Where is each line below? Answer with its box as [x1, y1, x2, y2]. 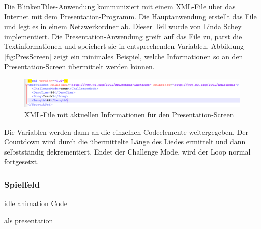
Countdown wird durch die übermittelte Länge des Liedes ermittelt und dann [4, 136, 246, 147]
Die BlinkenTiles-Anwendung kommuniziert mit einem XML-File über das [4, 1, 236, 11]
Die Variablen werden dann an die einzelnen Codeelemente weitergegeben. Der [4, 126, 249, 137]
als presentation [4, 215, 53, 225]
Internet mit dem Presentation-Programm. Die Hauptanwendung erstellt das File [4, 11, 257, 21]
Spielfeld [4, 177, 40, 190]
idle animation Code [4, 198, 68, 209]
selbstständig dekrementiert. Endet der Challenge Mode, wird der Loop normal [4, 146, 251, 157]
